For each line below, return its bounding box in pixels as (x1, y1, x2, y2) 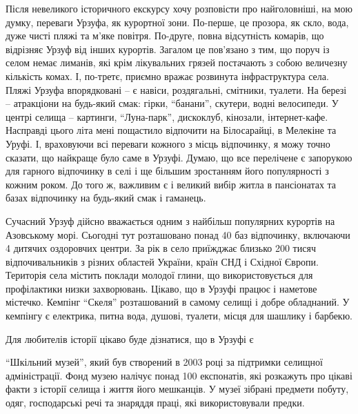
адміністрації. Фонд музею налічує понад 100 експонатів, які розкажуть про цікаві (6, 368, 352, 382)
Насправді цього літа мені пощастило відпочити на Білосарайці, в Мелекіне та (6, 123, 337, 137)
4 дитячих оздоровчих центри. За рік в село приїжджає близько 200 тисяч (6, 241, 316, 255)
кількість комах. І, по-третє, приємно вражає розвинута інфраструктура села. (6, 68, 329, 83)
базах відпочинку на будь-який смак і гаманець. (6, 190, 206, 205)
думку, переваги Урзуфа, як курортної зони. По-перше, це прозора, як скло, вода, (6, 14, 349, 29)
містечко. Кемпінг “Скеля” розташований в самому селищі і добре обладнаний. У (6, 295, 350, 309)
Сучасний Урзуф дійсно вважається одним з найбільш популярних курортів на (6, 213, 335, 228)
